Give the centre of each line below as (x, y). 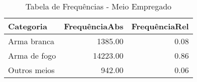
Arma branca (31, 41)
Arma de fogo (32, 55)
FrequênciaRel (160, 26)
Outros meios (31, 70)
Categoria (28, 26)
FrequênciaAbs (94, 26)
